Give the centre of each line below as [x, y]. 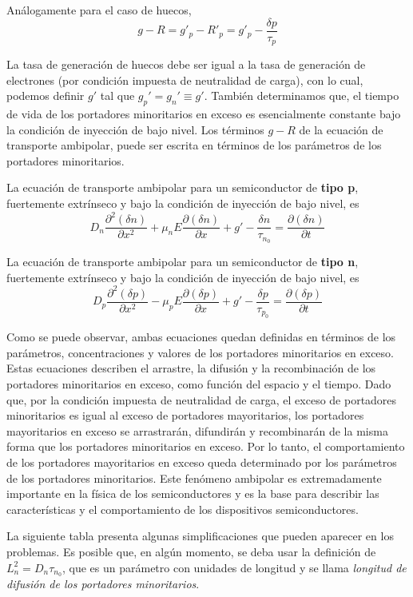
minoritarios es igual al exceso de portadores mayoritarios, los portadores [185, 415]
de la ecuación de [341, 129]
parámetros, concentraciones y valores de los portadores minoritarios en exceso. [200, 352]
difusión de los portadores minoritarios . [103, 584]
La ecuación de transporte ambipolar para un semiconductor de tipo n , [183, 262]
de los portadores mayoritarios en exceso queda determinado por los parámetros [202, 462]
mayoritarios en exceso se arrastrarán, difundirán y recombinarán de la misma [197, 430]
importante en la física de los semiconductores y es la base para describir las [193, 494]
